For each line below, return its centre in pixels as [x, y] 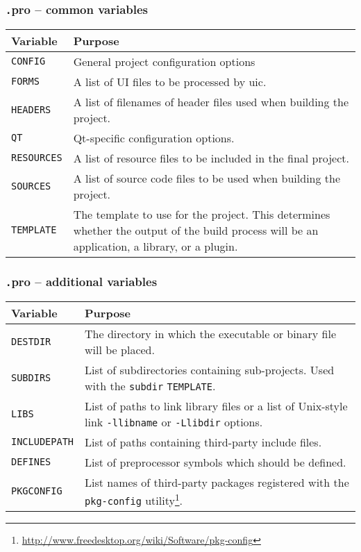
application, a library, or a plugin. [156, 246]
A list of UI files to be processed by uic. [170, 81]
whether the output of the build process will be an [196, 230]
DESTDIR [31, 341]
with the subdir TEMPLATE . [150, 385]
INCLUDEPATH [43, 442]
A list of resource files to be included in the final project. [211, 158]
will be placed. [120, 349]
